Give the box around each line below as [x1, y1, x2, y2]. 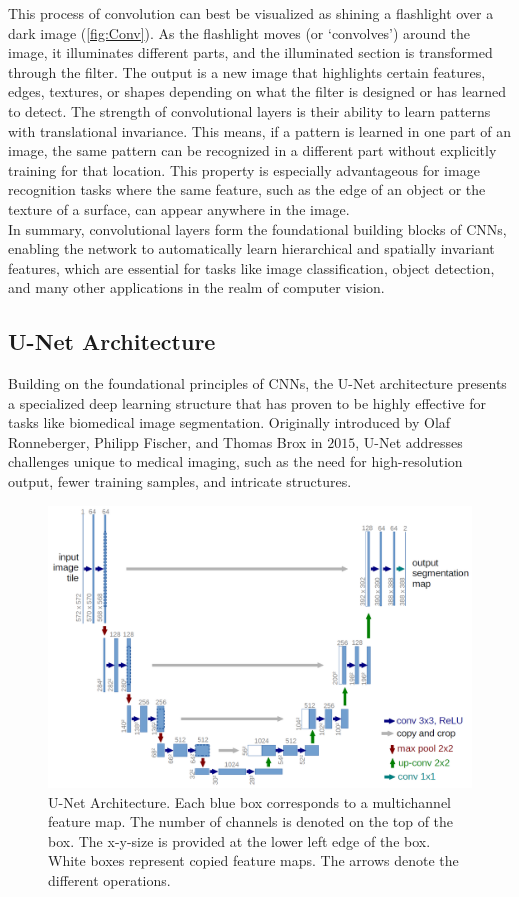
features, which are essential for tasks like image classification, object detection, [8, 257, 495, 278]
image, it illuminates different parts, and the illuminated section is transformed [8, 42, 493, 63]
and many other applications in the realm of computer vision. [8, 277, 385, 298]
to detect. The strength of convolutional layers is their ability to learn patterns [8, 100, 491, 121]
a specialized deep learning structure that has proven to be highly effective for [8, 392, 486, 413]
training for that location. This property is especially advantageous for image [8, 159, 480, 180]
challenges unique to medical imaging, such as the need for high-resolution [8, 451, 463, 472]
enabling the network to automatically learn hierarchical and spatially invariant [8, 238, 495, 259]
